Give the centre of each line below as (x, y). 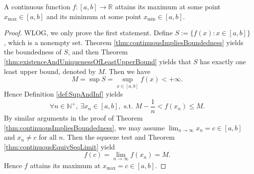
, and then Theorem (98, 52)
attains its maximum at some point (168, 6)
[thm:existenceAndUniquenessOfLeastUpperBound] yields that (98, 61)
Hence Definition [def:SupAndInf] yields (64, 94)
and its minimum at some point (94, 16)
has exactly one (223, 61)
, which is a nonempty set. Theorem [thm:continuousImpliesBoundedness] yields (124, 42)
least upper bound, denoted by (50, 71)
